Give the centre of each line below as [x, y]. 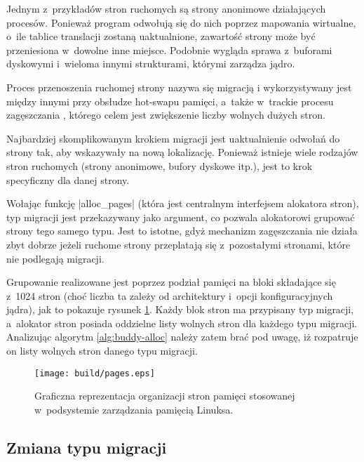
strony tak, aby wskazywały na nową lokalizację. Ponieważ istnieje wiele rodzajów [182, 152]
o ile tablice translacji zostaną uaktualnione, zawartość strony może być [161, 36]
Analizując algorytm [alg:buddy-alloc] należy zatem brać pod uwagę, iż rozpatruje [182, 337]
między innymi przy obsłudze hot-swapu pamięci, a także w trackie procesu [170, 101]
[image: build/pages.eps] [95, 373]
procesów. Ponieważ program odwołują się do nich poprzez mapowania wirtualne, [181, 22]
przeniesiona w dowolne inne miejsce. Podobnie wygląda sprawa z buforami [169, 49]
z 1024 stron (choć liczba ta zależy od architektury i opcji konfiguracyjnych [170, 295]
